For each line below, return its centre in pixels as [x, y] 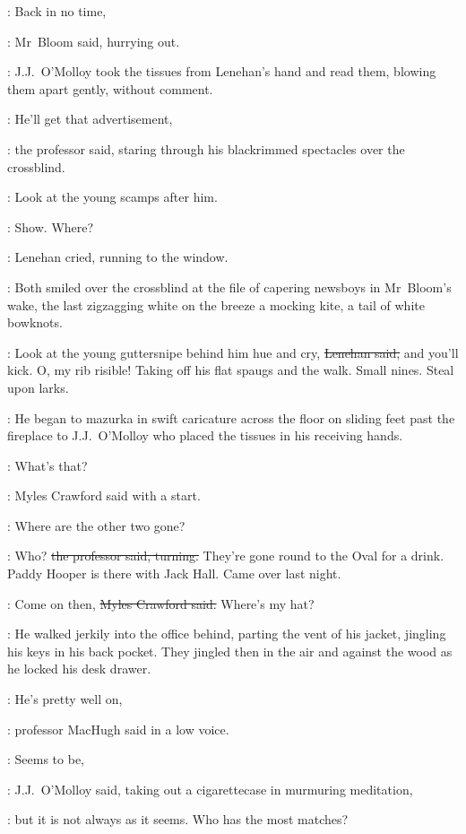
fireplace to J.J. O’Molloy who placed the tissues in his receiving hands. [205, 435]
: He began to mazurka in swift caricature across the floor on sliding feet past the [231, 417]
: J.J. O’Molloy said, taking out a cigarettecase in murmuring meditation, [210, 789]
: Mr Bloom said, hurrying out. [94, 41]
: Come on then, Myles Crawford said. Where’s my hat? [161, 603]
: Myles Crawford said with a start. [104, 495]
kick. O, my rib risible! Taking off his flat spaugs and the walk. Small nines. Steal [231, 370]
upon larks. [38, 387]
